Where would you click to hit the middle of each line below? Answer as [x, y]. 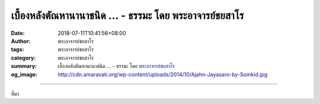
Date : [18, 33]
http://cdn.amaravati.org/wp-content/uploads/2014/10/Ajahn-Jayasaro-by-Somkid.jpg [163, 74]
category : [23, 58]
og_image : [24, 74]
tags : [17, 50]
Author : [21, 41]
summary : [24, 66]
